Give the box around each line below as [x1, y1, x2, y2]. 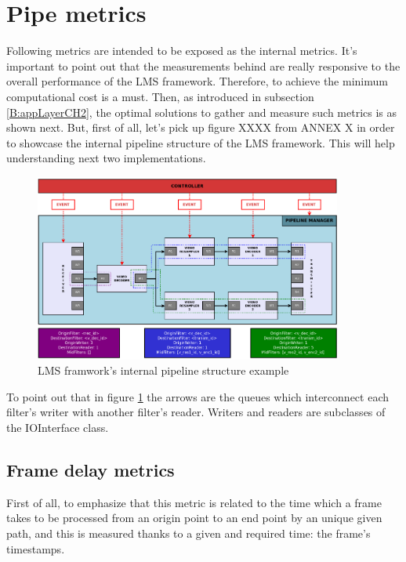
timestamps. [6, 540, 65, 557]
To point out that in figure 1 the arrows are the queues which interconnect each [6, 388, 390, 404]
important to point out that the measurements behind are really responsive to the [6, 57, 401, 74]
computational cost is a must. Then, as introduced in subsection [6, 88, 314, 104]
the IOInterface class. [6, 419, 109, 436]
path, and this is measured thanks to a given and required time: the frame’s [6, 525, 371, 541]
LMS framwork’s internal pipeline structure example [38, 362, 289, 379]
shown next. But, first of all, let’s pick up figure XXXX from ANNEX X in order [6, 119, 395, 136]
